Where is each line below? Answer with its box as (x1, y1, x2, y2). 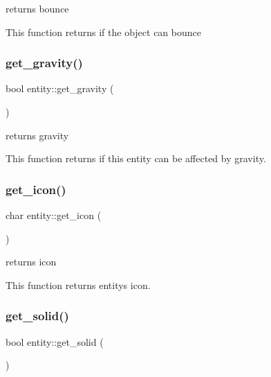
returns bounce (6, 1, 69, 15)
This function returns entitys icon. (6, 277, 151, 292)
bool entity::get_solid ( (6, 334, 104, 349)
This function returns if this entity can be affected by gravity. (6, 151, 266, 166)
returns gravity (6, 128, 69, 142)
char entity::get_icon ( (6, 208, 102, 222)
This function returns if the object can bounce (6, 24, 201, 39)
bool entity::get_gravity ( (6, 81, 114, 96)
